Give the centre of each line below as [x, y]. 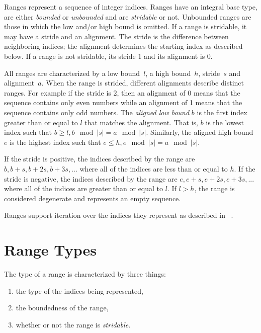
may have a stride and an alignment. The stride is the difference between [116, 36]
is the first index [222, 112]
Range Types [51, 250]
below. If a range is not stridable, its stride [70, 56]
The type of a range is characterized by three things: [85, 274]
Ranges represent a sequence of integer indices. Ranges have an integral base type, [131, 7]
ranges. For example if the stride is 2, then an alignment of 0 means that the [122, 92]
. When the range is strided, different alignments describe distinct [143, 83]
